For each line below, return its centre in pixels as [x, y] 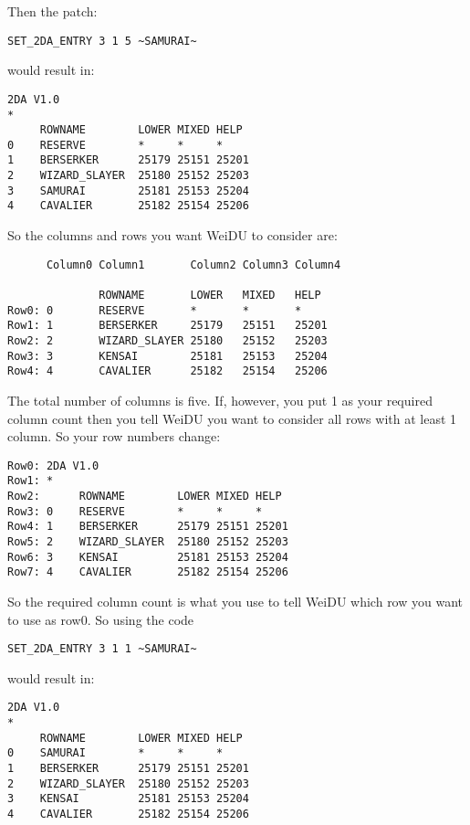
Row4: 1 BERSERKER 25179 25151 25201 [148, 527]
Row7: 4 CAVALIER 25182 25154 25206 [148, 572]
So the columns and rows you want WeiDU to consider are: [172, 235]
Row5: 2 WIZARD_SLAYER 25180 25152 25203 [148, 542]
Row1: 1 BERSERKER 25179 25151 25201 [167, 326]
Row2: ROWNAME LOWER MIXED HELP [145, 497]
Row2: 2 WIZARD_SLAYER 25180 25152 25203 [167, 340]
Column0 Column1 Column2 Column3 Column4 [193, 264]
